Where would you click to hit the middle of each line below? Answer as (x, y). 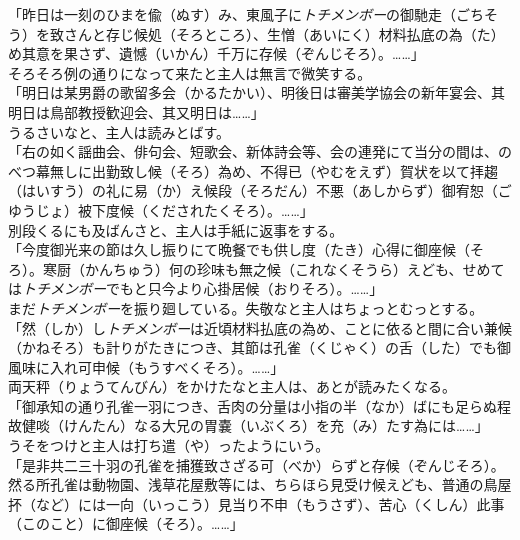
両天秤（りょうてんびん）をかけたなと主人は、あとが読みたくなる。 (232, 386)
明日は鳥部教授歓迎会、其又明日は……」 (136, 111)
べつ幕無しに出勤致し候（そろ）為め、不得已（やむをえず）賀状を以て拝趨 (253, 170)
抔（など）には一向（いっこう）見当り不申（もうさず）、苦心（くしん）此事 (256, 503)
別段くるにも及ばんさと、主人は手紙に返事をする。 (176, 229)
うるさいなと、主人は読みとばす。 (119, 131)
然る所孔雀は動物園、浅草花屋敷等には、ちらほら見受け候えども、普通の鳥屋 (260, 484)
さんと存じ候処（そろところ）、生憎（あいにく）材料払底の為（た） (284, 33)
